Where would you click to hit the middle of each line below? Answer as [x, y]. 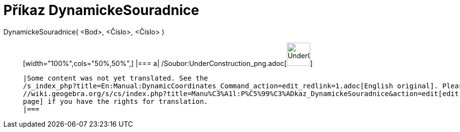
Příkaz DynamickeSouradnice [101, 10]
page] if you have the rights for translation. [116, 101]
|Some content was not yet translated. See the [116, 78]
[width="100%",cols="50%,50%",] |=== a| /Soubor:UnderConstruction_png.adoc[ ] [168, 63]
